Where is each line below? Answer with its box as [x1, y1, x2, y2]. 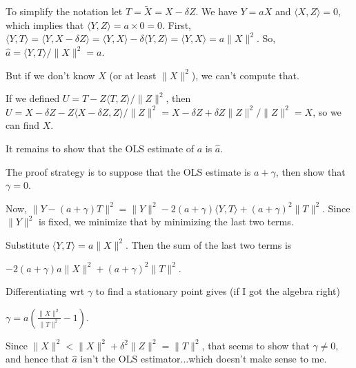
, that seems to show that [201, 338, 310, 352]
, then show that [275, 164, 346, 178]
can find [6, 118, 40, 132]
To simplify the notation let [6, 4, 123, 19]
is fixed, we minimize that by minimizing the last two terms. [38, 214, 294, 229]
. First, [162, 17, 191, 32]
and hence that [6, 351, 69, 366]
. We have [195, 4, 237, 19]
